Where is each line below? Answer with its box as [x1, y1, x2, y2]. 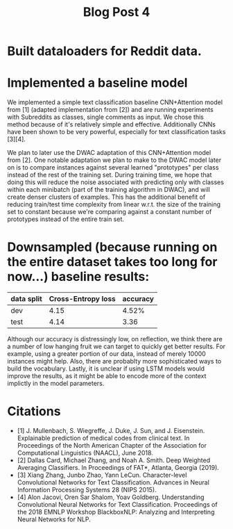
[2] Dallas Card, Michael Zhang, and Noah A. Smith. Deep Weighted [17, 456, 211, 464]
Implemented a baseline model [7, 75, 188, 91]
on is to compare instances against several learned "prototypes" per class [7, 163, 219, 172]
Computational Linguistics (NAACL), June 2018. [17, 449, 154, 457]
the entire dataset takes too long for [7, 254, 218, 270]
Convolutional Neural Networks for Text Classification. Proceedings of [17, 500, 218, 508]
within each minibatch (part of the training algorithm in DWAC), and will [7, 186, 210, 194]
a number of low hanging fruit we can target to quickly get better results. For [7, 342, 226, 351]
